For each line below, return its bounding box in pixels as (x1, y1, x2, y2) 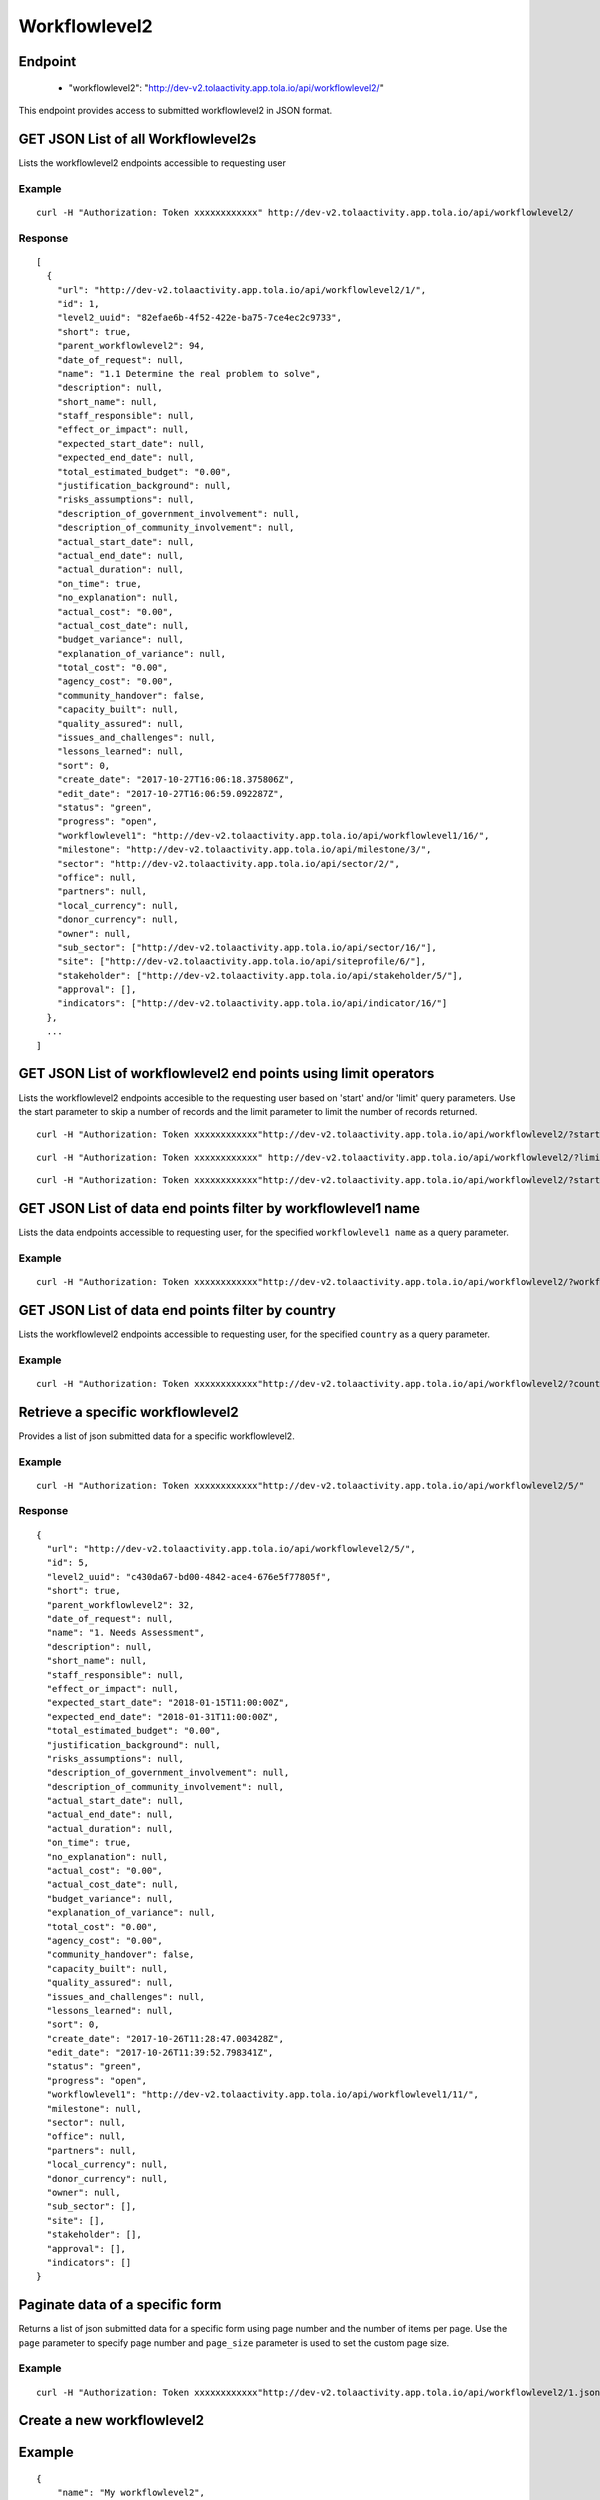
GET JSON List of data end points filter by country (18, 1301, 337, 1319)
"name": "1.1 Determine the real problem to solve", (56, 368, 322, 379)
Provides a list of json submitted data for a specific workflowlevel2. (18, 1430, 295, 1442)
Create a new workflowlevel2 (18, 2412, 205, 2429)
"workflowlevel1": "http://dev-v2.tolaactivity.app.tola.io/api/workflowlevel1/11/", (46, 2089, 480, 2100)
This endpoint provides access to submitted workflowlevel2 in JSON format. (18, 104, 333, 116)
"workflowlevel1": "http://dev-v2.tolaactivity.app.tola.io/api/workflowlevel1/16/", (56, 830, 490, 841)
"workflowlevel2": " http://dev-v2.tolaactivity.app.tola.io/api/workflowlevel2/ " (68, 81, 384, 94)
